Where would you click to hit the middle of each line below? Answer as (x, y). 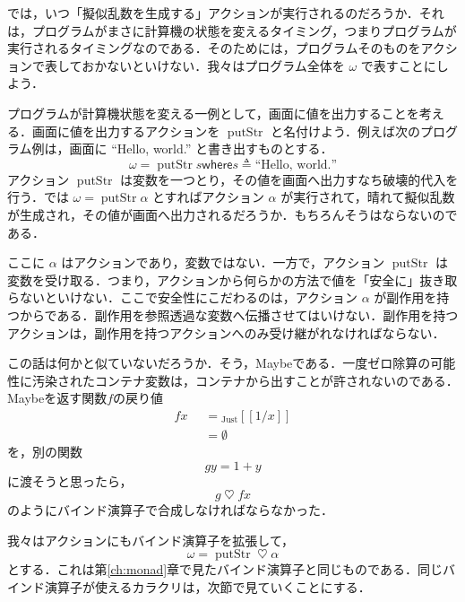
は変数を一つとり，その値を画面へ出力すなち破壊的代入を (289, 179)
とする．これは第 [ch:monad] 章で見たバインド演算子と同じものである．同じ (225, 569)
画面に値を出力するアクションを (126, 131)
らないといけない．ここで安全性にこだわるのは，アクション (183, 297)
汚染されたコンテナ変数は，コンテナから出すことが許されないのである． (245, 380)
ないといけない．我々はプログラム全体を (226, 65)
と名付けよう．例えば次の (345, 131)
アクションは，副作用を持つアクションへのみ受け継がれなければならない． (226, 332)
